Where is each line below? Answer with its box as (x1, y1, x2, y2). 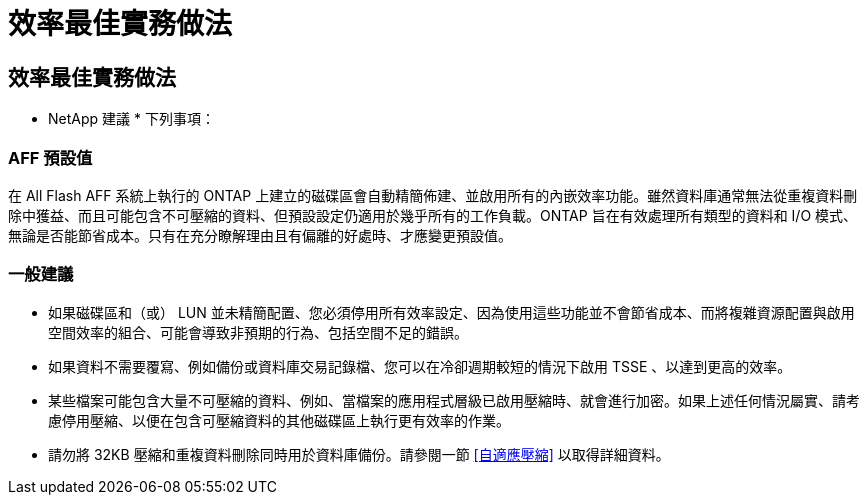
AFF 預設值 (8, 147, 93, 168)
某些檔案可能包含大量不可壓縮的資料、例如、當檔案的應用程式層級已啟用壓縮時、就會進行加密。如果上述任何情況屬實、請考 (48, 391, 860, 409)
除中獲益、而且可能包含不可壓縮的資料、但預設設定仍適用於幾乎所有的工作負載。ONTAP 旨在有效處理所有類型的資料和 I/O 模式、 (8, 206, 858, 224)
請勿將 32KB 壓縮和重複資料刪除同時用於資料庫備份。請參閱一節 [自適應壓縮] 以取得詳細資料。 (48, 445, 670, 463)
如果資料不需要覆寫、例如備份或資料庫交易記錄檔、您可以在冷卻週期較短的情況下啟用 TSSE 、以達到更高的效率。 (48, 357, 792, 375)
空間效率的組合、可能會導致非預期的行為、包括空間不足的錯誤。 (48, 323, 468, 341)
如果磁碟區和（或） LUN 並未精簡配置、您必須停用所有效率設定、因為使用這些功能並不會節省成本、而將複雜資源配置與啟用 (48, 303, 855, 321)
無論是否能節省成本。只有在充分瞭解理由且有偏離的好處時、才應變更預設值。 (8, 226, 512, 244)
